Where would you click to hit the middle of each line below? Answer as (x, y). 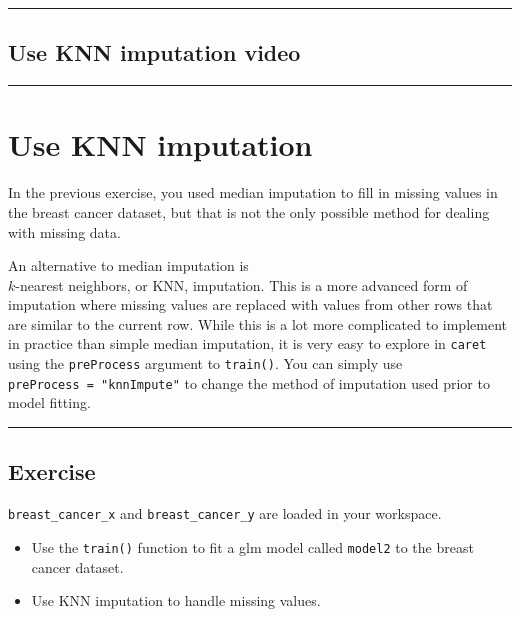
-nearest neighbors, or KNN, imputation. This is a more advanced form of (241, 284)
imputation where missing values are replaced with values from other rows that (250, 304)
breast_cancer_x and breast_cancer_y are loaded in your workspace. (225, 513)
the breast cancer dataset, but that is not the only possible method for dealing (249, 211)
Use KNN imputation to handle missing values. (176, 600)
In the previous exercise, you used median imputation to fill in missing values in (253, 192)
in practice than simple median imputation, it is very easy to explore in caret (247, 343)
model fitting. (49, 402)
